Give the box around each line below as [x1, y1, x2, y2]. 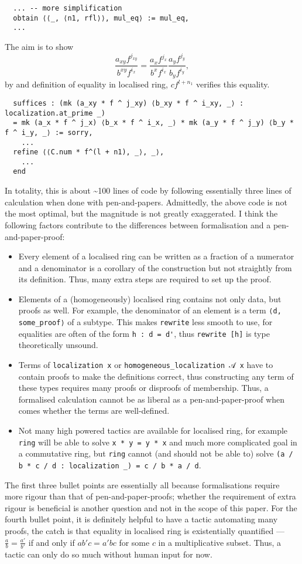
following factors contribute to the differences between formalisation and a [5, 218, 271, 231]
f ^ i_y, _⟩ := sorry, [5, 128, 93, 137]
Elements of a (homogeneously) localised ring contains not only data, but [18, 292, 282, 305]
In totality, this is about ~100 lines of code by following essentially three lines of [5, 184, 291, 197]
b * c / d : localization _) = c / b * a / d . [18, 458, 201, 471]
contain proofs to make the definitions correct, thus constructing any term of [18, 370, 294, 382]
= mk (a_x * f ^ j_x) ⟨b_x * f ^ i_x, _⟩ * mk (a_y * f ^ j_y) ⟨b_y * [13, 119, 294, 127]
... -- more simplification [13, 4, 122, 12]
